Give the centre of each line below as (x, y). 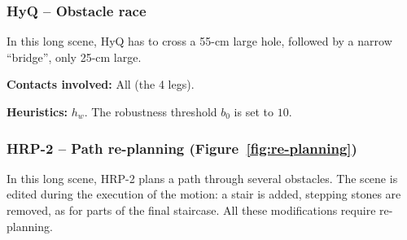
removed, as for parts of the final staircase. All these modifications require (191, 210)
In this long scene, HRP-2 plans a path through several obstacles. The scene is (202, 178)
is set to (254, 111)
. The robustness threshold (151, 111)
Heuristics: (37, 111)
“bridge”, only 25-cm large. (74, 57)
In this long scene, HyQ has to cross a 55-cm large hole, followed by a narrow (199, 41)
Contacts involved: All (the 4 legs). (101, 84)
